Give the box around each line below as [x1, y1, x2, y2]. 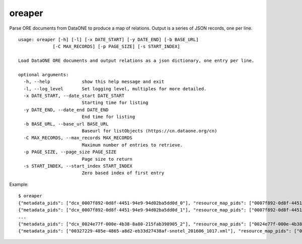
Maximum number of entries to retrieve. [82, 142, 183, 148]
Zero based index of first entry [82, 170, 165, 176]
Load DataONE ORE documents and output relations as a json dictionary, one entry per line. [18, 58, 255, 64]
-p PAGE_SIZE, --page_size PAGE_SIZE [23, 149, 117, 155]
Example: [9, 181, 29, 187]
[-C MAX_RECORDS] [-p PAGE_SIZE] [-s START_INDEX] [52, 44, 181, 50]
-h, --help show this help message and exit [23, 79, 165, 85]
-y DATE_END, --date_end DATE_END [23, 107, 109, 112]
